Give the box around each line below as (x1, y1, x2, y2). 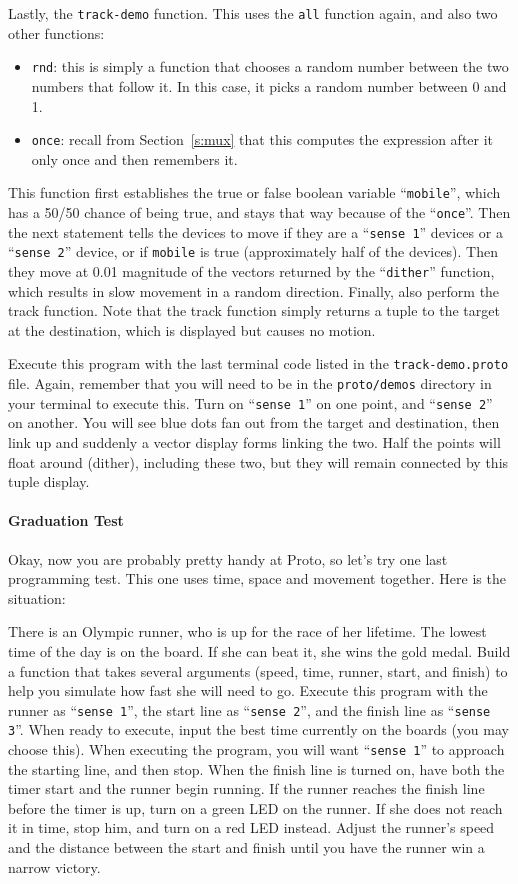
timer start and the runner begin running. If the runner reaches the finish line (8, 778, 485, 799)
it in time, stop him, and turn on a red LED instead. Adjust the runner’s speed (8, 817, 495, 838)
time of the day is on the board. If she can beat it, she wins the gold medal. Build (8, 640, 511, 661)
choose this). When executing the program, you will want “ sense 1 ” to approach (8, 739, 505, 760)
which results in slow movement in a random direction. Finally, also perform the (8, 280, 500, 301)
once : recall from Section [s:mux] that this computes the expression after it (31, 129, 494, 150)
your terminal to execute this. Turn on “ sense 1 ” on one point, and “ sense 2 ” (8, 392, 493, 413)
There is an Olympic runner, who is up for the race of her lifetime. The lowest (8, 621, 487, 642)
